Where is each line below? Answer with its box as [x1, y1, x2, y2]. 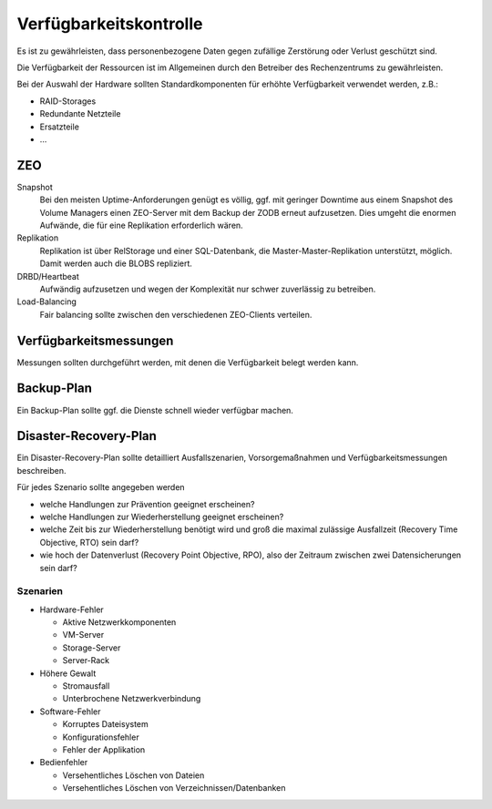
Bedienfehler [39, 757, 88, 768]
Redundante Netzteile [39, 108, 121, 119]
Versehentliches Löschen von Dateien [62, 770, 205, 781]
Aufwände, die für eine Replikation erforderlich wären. [39, 220, 243, 230]
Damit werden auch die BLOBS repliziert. [39, 258, 193, 269]
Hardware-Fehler [39, 604, 104, 615]
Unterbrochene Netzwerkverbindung [62, 693, 201, 704]
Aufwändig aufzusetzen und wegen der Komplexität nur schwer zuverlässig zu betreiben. [39, 283, 376, 294]
